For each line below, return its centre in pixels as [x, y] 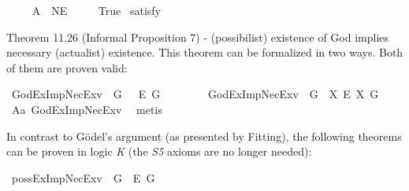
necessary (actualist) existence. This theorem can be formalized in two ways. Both [205, 52]
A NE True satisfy [96, 10]
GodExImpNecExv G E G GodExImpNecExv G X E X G [195, 94]
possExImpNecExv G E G [83, 177]
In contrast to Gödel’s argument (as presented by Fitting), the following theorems [204, 136]
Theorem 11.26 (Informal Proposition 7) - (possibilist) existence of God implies [198, 37]
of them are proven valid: [67, 67]
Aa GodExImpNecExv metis [87, 109]
